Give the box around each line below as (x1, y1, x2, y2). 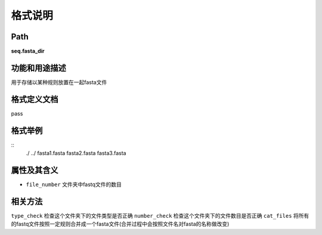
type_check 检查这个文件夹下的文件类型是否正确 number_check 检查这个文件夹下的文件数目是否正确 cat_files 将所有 (11, 212, 309, 219)
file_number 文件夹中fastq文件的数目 (26, 181, 122, 188)
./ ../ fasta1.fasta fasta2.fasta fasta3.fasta (26, 150, 126, 157)
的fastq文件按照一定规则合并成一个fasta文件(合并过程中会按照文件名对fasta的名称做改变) (11, 221, 230, 228)
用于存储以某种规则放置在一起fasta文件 (11, 78, 107, 86)
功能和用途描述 (11, 63, 66, 73)
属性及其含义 (11, 165, 58, 175)
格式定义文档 (11, 94, 58, 104)
